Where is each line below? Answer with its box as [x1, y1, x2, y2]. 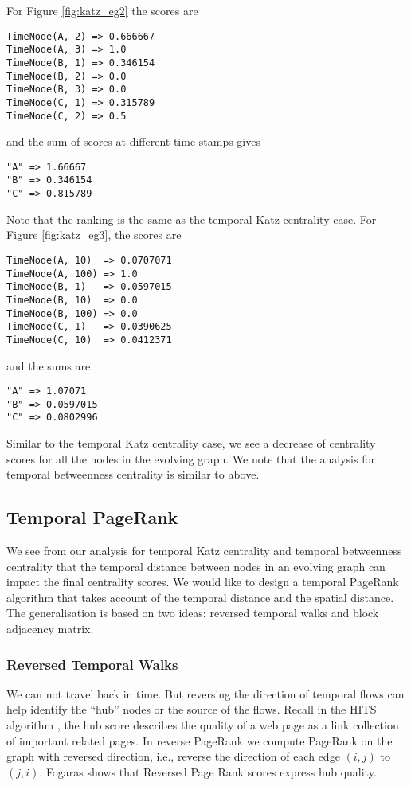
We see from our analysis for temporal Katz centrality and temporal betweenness [6, 542, 402, 559]
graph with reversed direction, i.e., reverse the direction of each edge [6, 748, 340, 764]
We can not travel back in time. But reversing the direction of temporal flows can [6, 685, 405, 702]
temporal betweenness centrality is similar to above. [6, 466, 260, 483]
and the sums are [6, 357, 91, 373]
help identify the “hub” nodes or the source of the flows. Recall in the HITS [6, 701, 377, 718]
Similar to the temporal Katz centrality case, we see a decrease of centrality [6, 435, 376, 452]
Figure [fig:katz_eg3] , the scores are [6, 226, 182, 243]
